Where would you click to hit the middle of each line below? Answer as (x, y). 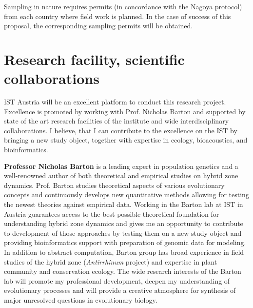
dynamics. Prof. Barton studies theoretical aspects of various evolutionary (114, 185)
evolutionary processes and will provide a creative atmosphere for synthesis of (120, 290)
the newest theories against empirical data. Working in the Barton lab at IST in (124, 204)
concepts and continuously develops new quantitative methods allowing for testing (126, 195)
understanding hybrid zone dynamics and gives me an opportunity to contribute (124, 223)
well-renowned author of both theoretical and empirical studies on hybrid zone (121, 175)
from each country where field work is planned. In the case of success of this (117, 16)
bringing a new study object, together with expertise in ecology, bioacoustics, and (126, 140)
